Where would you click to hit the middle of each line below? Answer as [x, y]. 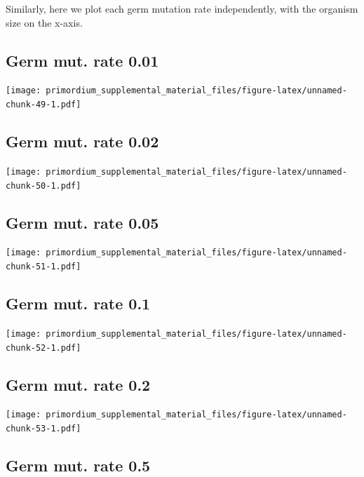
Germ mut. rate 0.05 [82, 222]
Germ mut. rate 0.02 [82, 141]
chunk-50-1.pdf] [43, 186]
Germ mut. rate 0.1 [78, 303]
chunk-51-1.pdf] [43, 267]
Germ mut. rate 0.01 [82, 60]
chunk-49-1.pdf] [43, 105]
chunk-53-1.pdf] [43, 429]
